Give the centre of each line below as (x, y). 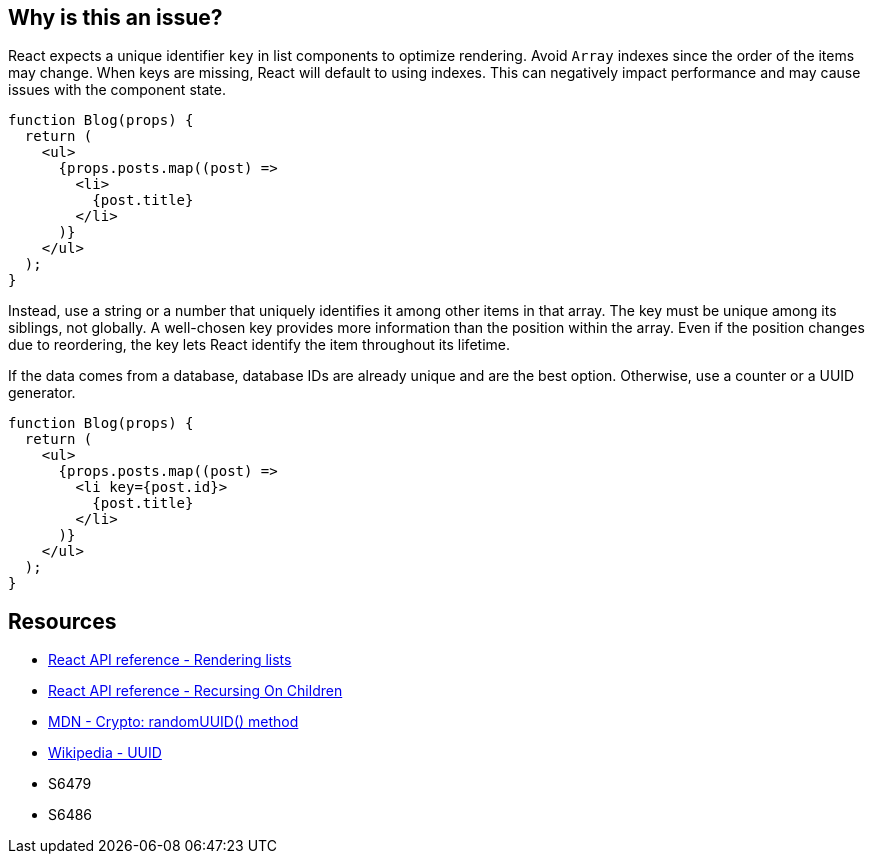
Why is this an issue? (115, 17)
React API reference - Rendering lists (170, 660)
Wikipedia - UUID (105, 753)
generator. (42, 393)
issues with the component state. (117, 90)
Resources (62, 621)
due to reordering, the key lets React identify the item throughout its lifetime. (259, 345)
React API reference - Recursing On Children (195, 691)
